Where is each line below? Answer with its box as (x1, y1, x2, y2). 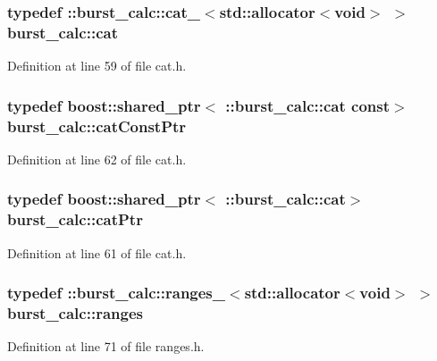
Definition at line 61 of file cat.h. (7, 243, 187, 262)
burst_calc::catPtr (7, 208, 143, 231)
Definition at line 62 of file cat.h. (7, 149, 187, 168)
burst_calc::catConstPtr (7, 114, 187, 137)
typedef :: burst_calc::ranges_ (7, 281, 226, 304)
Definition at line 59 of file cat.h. (7, 56, 187, 75)
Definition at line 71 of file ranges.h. (7, 337, 205, 356)
